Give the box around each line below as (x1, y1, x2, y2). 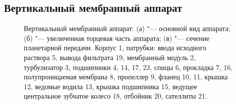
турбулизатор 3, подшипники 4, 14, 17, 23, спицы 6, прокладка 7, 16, (24, 62, 233, 72)
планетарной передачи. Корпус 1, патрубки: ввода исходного (24, 42, 207, 53)
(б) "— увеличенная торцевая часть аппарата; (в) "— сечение (24, 33, 210, 43)
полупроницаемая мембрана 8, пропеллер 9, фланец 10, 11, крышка (24, 71, 228, 82)
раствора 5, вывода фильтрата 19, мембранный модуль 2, (24, 52, 196, 62)
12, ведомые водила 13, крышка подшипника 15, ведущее (24, 81, 197, 91)
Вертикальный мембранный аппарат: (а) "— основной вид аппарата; (24, 23, 231, 34)
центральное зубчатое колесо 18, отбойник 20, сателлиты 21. (24, 91, 207, 101)
